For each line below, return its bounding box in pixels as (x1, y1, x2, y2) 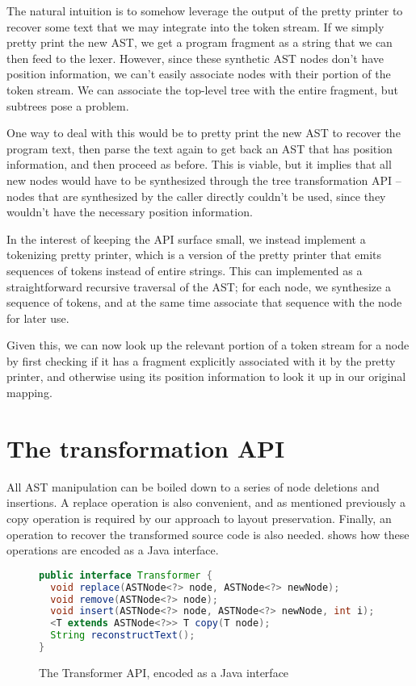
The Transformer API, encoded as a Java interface (39, 663, 289, 680)
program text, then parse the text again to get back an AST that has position (6, 140, 393, 157)
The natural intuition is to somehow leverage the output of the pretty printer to (6, 2, 403, 19)
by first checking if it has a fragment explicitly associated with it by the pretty (6, 352, 396, 369)
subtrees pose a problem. (6, 97, 129, 114)
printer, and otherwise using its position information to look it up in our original (6, 368, 406, 385)
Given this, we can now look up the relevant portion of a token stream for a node (6, 337, 410, 353)
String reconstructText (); (50, 630, 195, 642)
